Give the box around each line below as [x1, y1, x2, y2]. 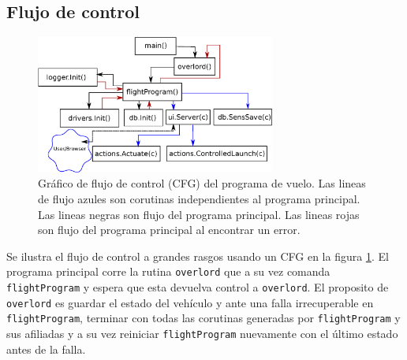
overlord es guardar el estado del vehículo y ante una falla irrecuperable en [6, 294, 374, 310]
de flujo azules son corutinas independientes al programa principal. [38, 190, 360, 206]
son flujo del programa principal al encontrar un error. [38, 221, 301, 238]
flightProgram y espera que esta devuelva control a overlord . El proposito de [6, 279, 389, 295]
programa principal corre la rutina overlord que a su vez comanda [6, 263, 330, 280]
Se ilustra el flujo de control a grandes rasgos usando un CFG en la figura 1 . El [6, 247, 389, 264]
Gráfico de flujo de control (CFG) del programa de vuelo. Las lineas [38, 175, 366, 191]
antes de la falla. [6, 340, 86, 357]
